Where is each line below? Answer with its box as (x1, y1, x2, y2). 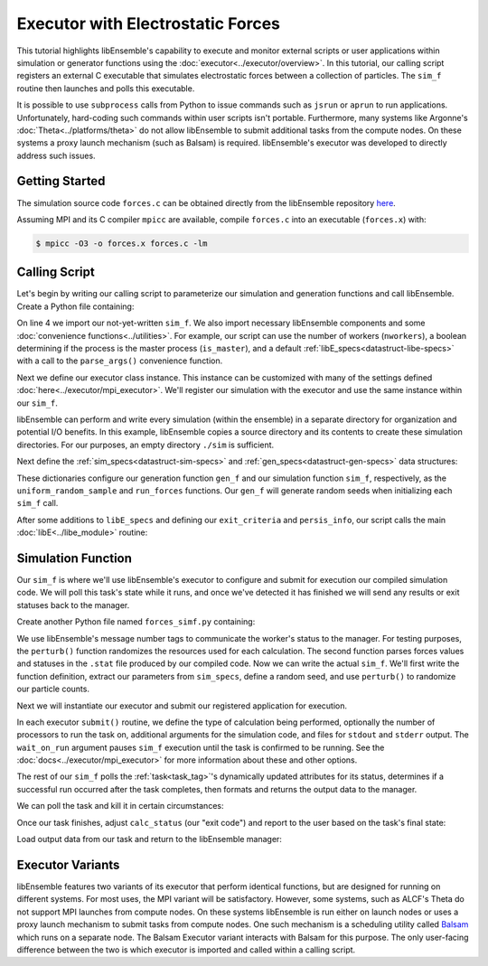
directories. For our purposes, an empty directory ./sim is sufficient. (16, 439, 275, 450)
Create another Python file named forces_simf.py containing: (16, 616, 256, 627)
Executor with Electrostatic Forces (16, 14, 280, 33)
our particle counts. (16, 683, 90, 695)
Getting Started (16, 174, 106, 189)
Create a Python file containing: (16, 301, 135, 312)
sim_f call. (16, 498, 59, 509)
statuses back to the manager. (16, 599, 130, 610)
